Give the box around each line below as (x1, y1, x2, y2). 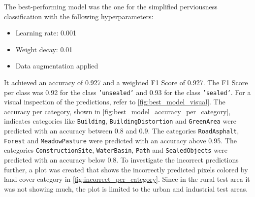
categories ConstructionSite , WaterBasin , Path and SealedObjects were (4, 145, 227, 155)
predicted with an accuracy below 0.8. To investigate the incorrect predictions (4, 155, 239, 165)
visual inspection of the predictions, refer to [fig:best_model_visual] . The (4, 97, 225, 107)
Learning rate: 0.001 (15, 28, 76, 38)
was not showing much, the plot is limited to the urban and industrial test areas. (4, 183, 248, 194)
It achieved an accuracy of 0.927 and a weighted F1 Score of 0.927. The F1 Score (4, 77, 248, 87)
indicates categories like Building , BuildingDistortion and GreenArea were (4, 116, 237, 126)
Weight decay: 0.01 (15, 44, 73, 54)
